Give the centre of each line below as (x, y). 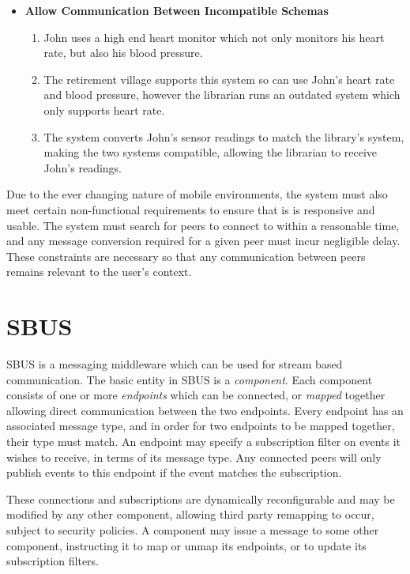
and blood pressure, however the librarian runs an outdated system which (222, 94)
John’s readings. (83, 167)
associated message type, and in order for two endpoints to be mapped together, (201, 426)
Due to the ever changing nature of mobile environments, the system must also (197, 194)
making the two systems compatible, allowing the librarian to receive (211, 152)
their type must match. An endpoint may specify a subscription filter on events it (204, 441)
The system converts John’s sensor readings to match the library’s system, (224, 136)
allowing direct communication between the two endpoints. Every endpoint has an (205, 410)
